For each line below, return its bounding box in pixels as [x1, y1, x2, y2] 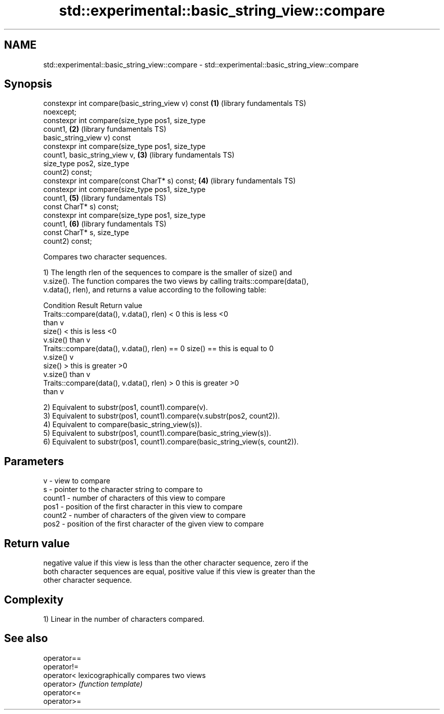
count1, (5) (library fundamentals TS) [43, 194, 166, 203]
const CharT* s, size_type [43, 228, 129, 237]
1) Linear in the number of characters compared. [43, 614, 205, 623]
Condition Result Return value [43, 301, 142, 310]
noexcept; [43, 107, 77, 117]
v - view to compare [43, 476, 110, 485]
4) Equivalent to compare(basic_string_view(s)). [43, 420, 202, 429]
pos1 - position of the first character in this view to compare [43, 502, 243, 511]
